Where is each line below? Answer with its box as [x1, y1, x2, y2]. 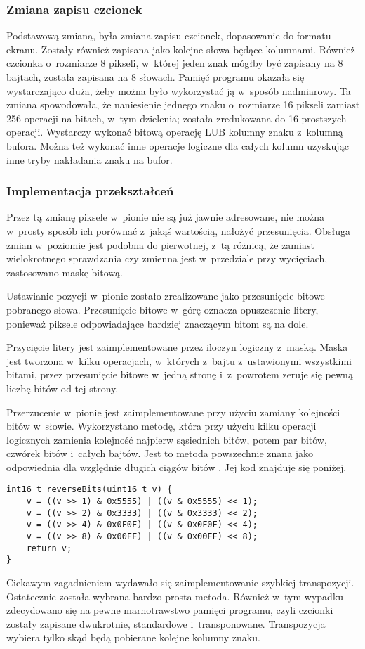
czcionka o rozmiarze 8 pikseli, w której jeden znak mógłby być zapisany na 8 [6, 56, 343, 70]
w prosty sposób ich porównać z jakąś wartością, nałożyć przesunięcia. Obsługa [6, 223, 350, 238]
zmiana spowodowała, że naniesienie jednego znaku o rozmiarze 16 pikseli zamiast [6, 97, 360, 112]
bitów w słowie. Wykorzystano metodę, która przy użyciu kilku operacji [6, 418, 317, 433]
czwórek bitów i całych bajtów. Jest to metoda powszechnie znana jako [6, 446, 314, 461]
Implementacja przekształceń [6, 182, 174, 200]
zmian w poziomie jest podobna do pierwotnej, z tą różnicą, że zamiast [6, 237, 314, 252]
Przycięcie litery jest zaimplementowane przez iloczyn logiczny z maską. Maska [6, 340, 348, 354]
